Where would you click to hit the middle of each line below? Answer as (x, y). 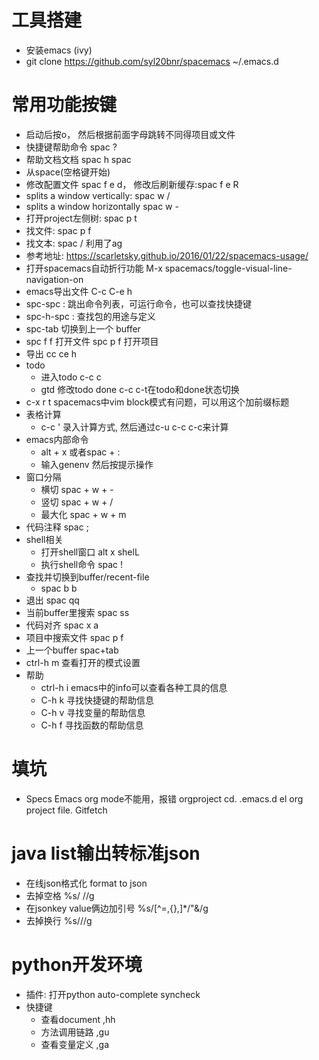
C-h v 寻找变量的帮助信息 (93, 712)
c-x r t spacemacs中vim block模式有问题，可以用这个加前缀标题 (157, 402)
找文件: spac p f (58, 230)
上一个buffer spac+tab (72, 650)
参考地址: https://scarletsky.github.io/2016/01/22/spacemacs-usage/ (167, 255)
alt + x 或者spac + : (80, 452)
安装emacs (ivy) (59, 50)
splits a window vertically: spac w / (98, 195)
